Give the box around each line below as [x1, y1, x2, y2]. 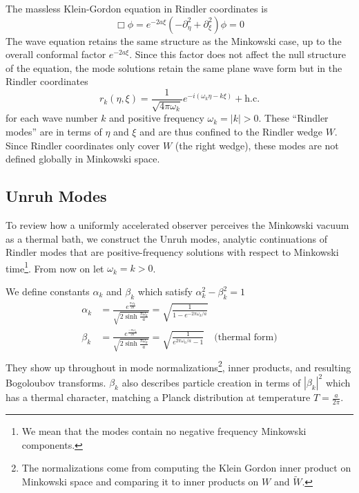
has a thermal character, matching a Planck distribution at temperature [6, 390, 311, 404]
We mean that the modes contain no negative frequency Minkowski [21, 424, 307, 438]
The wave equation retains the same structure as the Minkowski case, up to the [6, 33, 342, 48]
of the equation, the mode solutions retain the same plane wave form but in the [6, 60, 342, 75]
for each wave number [6, 111, 98, 125]
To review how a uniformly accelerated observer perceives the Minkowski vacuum [6, 218, 349, 232]
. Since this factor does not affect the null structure [129, 47, 346, 62]
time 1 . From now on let [6, 259, 104, 275]
